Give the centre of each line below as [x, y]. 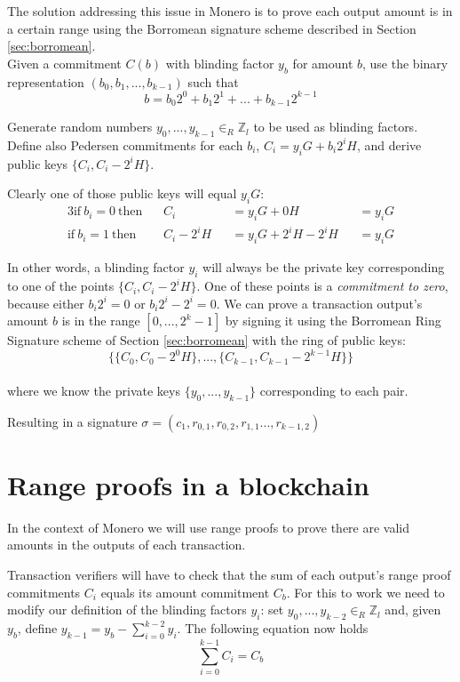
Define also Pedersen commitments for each [125, 144]
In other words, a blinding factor [96, 267]
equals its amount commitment [185, 592]
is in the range [101, 321]
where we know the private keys [94, 390]
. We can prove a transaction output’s [319, 303]
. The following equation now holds [273, 628]
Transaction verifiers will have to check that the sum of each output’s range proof [229, 575]
